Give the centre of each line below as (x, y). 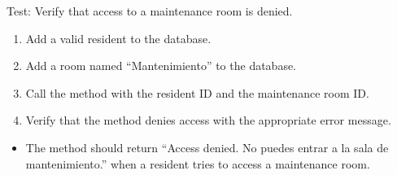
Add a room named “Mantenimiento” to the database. (161, 66)
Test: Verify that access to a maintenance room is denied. (150, 11)
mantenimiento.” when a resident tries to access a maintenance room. (198, 163)
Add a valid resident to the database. (118, 38)
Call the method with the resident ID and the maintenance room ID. (197, 92)
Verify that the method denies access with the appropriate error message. (208, 120)
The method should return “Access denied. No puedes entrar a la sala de (207, 147)
